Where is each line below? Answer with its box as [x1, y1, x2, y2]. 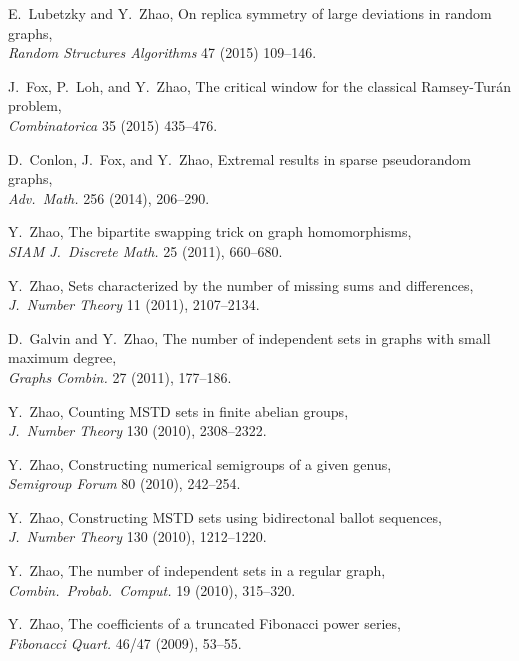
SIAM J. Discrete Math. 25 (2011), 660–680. [8, 240, 283, 261]
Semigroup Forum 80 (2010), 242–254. [8, 473, 241, 494]
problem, [8, 95, 62, 116]
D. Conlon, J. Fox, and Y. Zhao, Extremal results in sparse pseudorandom [8, 148, 471, 169]
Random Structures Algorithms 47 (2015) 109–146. [8, 42, 317, 63]
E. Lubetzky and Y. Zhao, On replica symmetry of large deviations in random [8, 3, 492, 23]
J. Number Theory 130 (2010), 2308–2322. [8, 420, 267, 441]
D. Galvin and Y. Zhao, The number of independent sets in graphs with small [8, 327, 491, 348]
